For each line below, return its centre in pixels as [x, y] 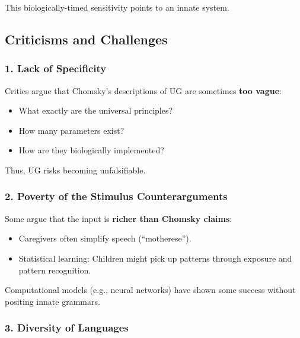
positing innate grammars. [52, 301]
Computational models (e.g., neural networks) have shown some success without [150, 290]
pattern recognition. [55, 270]
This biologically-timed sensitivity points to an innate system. [117, 7]
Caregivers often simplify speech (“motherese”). [105, 238]
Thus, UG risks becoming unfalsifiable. [75, 170]
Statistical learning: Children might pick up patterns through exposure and [155, 258]
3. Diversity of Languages [67, 328]
